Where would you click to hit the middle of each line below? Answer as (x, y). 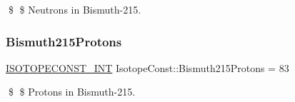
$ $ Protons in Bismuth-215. (72, 92)
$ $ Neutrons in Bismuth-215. (75, 9)
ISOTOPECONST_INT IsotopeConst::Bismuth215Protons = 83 (147, 67)
